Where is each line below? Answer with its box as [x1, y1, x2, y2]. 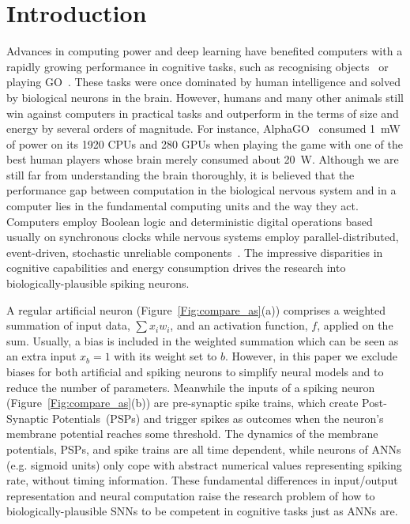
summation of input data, [6, 317, 130, 334]
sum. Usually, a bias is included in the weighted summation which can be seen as [6, 332, 399, 349]
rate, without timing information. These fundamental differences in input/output [6, 472, 398, 488]
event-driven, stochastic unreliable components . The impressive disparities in [6, 243, 383, 260]
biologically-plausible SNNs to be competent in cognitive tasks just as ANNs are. [6, 503, 398, 519]
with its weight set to [114, 348, 217, 364]
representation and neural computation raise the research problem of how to [6, 487, 375, 503]
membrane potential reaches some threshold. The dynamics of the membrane [6, 425, 378, 442]
